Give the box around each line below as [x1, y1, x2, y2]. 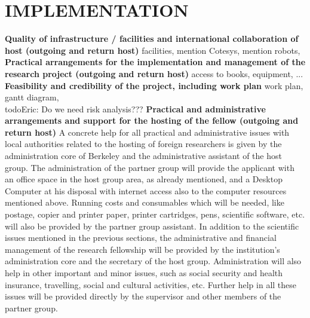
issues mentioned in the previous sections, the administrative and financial [5, 231, 277, 244]
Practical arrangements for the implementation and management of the [5, 56, 306, 68]
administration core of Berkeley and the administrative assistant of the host [5, 149, 282, 162]
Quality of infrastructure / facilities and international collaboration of [5, 32, 299, 45]
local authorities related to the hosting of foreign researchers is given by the [5, 137, 282, 150]
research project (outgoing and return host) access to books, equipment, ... [5, 67, 303, 79]
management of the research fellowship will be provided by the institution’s [5, 243, 280, 255]
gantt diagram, [5, 91, 59, 103]
